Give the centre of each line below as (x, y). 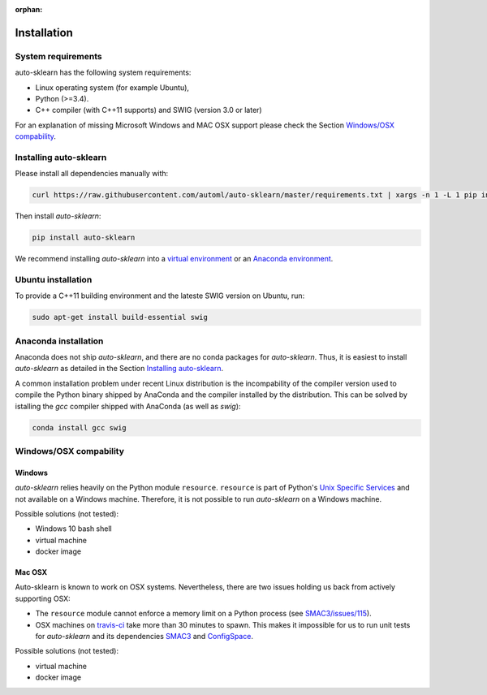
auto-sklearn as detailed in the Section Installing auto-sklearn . (119, 369)
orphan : (29, 9)
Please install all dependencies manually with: (92, 174)
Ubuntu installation (54, 279)
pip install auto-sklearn (84, 238)
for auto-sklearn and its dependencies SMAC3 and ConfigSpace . (144, 637)
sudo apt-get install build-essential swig (120, 317)
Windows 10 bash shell (74, 529)
